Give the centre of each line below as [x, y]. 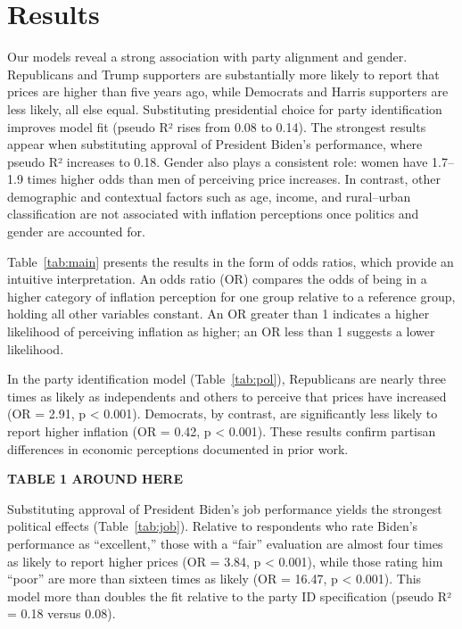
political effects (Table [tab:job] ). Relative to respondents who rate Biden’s [213, 526]
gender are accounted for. [76, 232]
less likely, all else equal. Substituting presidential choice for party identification [225, 108]
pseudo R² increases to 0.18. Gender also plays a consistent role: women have [218, 161]
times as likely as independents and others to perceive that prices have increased [227, 396]
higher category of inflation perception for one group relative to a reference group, [231, 296]
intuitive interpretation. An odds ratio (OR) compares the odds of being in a [217, 279]
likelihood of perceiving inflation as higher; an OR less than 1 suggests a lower [221, 331]
